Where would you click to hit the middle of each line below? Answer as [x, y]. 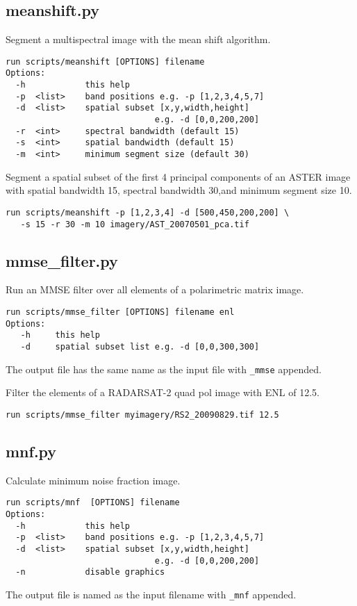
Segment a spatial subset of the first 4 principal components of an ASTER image [178, 176]
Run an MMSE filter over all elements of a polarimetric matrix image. [155, 289]
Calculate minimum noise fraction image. [93, 480]
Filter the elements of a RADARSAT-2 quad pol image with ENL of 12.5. [163, 392]
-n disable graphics [90, 572]
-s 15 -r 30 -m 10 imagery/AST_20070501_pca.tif [135, 224]
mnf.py [31, 451]
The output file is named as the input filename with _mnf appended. [151, 594]
